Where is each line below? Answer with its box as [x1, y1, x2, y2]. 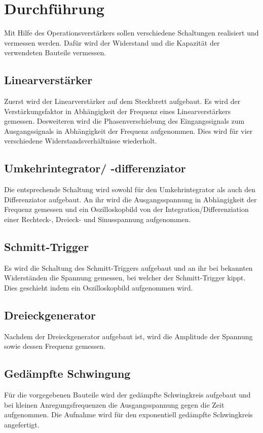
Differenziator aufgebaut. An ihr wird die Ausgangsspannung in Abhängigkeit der [4, 194, 257, 204]
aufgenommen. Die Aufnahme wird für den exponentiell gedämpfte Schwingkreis [4, 409, 253, 420]
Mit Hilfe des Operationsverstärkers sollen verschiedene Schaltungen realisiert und [4, 27, 259, 38]
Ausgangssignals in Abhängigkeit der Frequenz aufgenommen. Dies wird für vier [4, 125, 253, 136]
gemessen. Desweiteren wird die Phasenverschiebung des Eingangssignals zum [4, 116, 245, 126]
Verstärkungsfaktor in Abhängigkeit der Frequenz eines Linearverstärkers [4, 105, 231, 116]
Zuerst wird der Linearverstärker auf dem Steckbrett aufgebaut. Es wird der [4, 96, 241, 106]
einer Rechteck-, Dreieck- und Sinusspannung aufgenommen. [4, 214, 191, 225]
